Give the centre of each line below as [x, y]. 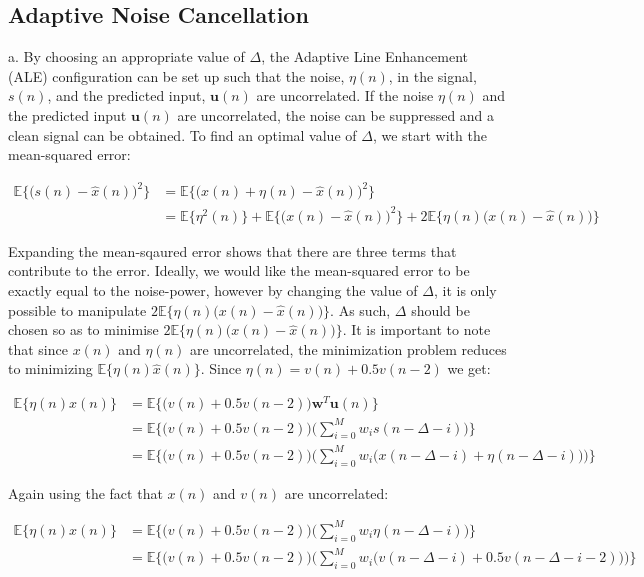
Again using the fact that [85, 492]
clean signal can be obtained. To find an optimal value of [182, 134]
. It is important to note [416, 329]
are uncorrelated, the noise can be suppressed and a [336, 114]
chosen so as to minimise [83, 329]
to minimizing [50, 368]
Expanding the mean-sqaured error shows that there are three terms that [232, 250]
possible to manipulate [77, 309]
